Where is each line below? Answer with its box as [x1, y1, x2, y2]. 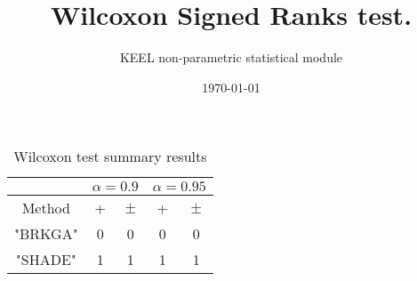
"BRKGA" [14, 223, 78, 245]
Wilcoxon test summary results [13, 146, 207, 167]
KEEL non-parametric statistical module [119, 48, 343, 67]
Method [21, 197, 70, 219]
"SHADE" [15, 249, 76, 270]
